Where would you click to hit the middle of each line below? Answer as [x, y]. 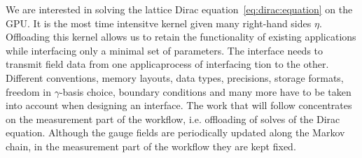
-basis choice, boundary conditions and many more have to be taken [205, 91]
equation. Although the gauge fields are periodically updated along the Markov [175, 132]
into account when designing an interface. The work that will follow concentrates [179, 105]
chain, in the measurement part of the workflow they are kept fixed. [151, 146]
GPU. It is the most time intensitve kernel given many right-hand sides [159, 23]
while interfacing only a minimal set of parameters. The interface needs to [165, 50]
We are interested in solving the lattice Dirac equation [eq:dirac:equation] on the [179, 9]
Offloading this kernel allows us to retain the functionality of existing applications [181, 37]
